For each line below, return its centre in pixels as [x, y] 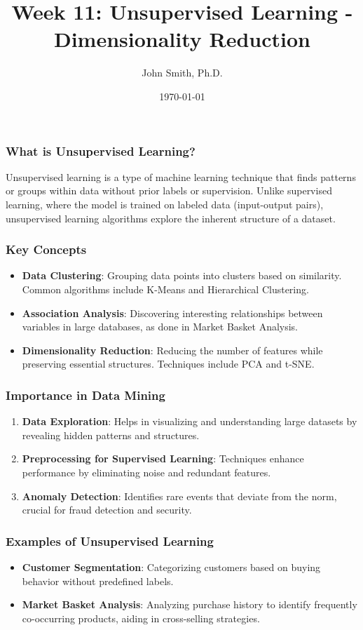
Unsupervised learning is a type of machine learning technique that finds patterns [181, 176]
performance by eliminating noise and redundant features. [146, 472]
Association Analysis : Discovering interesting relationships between [172, 313]
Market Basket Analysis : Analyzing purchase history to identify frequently [190, 604]
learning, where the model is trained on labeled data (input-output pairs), [165, 204]
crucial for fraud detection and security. [107, 510]
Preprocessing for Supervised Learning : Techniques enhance [163, 458]
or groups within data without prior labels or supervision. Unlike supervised [169, 190]
